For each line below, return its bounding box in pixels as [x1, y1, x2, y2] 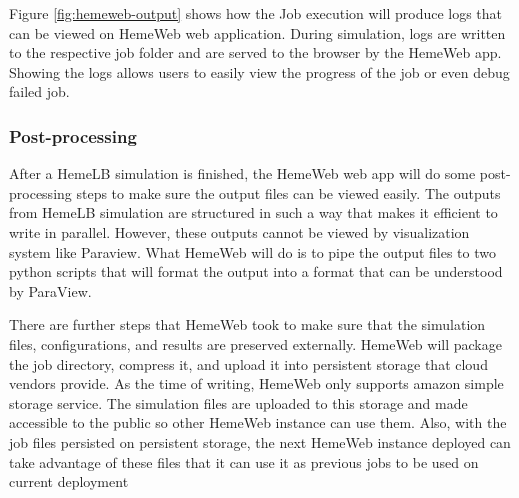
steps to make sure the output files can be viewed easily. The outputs [76, 182, 501, 203]
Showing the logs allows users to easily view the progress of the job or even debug [9, 61, 510, 82]
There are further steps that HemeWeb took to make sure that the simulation [9, 314, 486, 335]
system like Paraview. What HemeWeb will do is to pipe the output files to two [9, 241, 497, 262]
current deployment [9, 471, 129, 492]
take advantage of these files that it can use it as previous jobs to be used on [9, 451, 479, 472]
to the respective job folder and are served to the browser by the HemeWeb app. [9, 42, 502, 63]
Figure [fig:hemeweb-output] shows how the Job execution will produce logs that [9, 3, 503, 23]
